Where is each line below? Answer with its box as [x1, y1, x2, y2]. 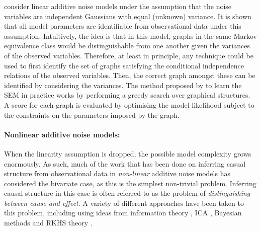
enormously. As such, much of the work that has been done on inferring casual [4, 158, 246, 169]
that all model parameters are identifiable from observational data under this [4, 21, 241, 31]
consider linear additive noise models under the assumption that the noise [4, 1, 232, 11]
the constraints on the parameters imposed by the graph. [4, 109, 180, 120]
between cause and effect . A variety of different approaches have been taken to [4, 197, 244, 208]
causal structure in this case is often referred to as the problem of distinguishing [4, 188, 250, 198]
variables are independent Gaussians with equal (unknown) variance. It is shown [4, 11, 251, 21]
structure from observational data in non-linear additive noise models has [4, 168, 230, 179]
